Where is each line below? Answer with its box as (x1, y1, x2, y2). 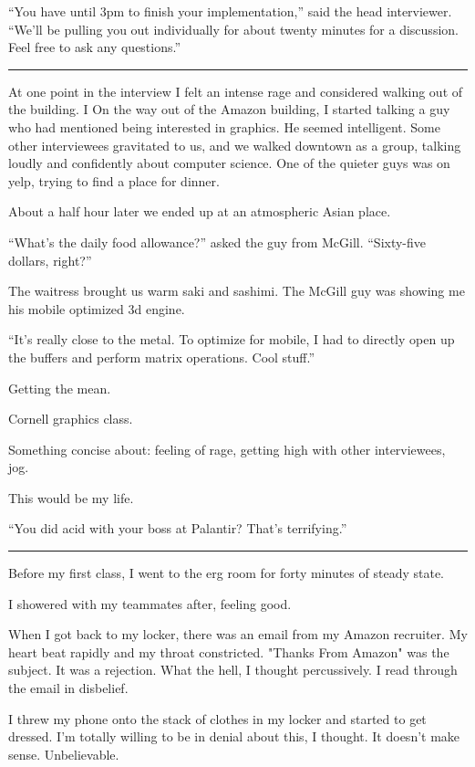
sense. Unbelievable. (8, 744, 119, 763)
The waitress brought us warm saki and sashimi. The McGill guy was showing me (8, 281, 465, 300)
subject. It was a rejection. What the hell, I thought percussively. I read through (8, 660, 458, 679)
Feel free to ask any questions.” (8, 37, 181, 57)
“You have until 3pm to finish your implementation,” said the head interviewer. (8, 2, 452, 20)
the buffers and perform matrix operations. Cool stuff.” (8, 347, 315, 366)
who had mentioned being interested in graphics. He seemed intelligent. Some (8, 117, 440, 136)
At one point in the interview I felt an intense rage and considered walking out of (8, 81, 463, 100)
